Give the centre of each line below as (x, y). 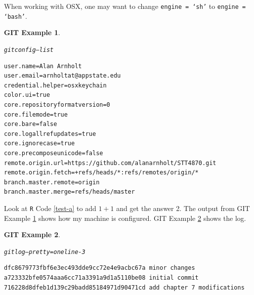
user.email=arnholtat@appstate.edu (63, 76)
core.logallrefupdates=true (50, 134)
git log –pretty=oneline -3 (45, 252)
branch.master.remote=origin (52, 182)
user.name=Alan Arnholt (43, 66)
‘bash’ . (16, 16)
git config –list (29, 50)
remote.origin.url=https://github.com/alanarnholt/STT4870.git (110, 163)
